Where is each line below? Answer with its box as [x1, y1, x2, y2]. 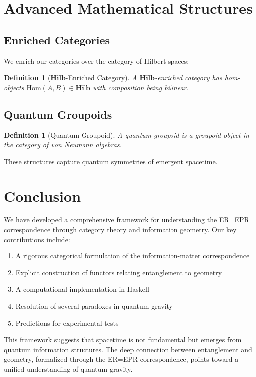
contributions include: [4, 234, 70, 244]
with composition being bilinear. [93, 82, 189, 92]
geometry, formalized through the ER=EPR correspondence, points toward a [4, 354, 239, 364]
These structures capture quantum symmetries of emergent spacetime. [4, 156, 218, 166]
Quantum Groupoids [4, 106, 112, 122]
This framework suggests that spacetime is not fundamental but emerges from [4, 334, 242, 345]
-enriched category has [155, 72, 222, 83]
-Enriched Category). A [65, 72, 137, 83]
